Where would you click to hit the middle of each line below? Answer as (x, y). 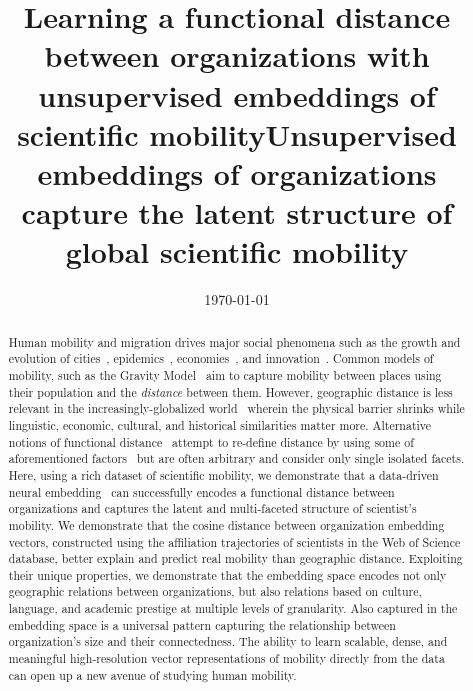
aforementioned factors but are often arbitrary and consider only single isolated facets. (236, 458)
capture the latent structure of (237, 212)
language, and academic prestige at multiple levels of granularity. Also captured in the (233, 608)
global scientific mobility (237, 251)
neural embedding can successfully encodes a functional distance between (201, 491)
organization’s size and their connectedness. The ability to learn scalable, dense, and (228, 641)
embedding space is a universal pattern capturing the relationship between (202, 624)
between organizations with (237, 55)
